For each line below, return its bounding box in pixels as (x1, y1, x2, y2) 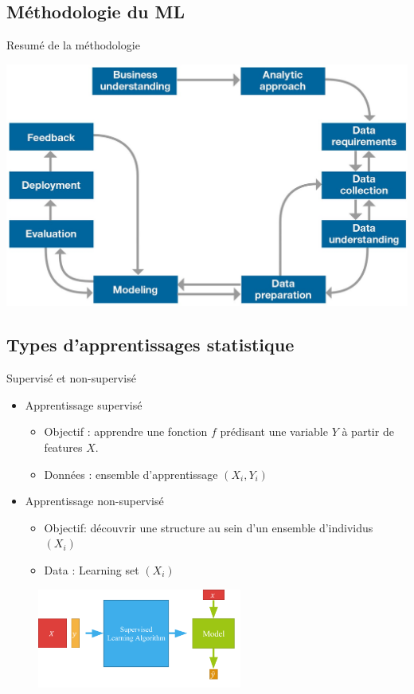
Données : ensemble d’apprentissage (44, 465, 218, 482)
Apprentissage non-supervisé (25, 492, 164, 509)
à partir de (342, 423, 394, 440)
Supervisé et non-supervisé (6, 370, 136, 386)
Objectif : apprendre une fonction (44, 423, 208, 440)
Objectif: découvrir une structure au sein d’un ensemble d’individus (44, 519, 373, 535)
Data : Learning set (44, 562, 139, 578)
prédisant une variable (220, 423, 328, 440)
